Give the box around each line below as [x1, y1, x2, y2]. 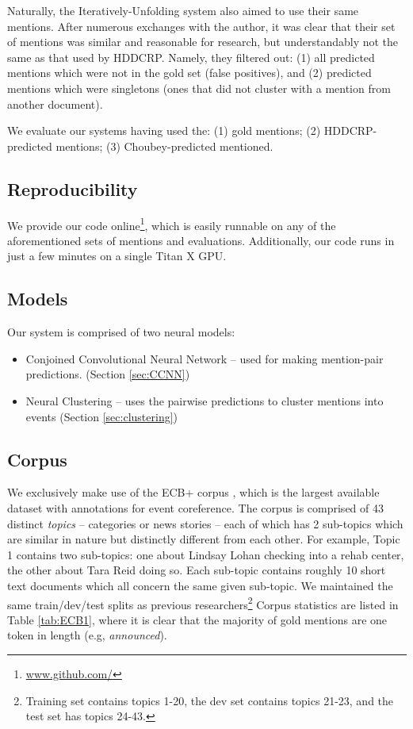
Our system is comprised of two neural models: [7, 324, 235, 340]
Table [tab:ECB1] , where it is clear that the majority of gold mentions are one [7, 611, 388, 627]
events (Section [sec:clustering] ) [25, 408, 178, 424]
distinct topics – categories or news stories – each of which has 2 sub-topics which [7, 515, 403, 531]
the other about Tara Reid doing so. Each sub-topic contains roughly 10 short [7, 562, 386, 578]
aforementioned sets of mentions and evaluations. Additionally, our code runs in [7, 232, 395, 248]
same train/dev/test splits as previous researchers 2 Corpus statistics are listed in [7, 593, 399, 612]
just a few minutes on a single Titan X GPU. [7, 247, 227, 264]
